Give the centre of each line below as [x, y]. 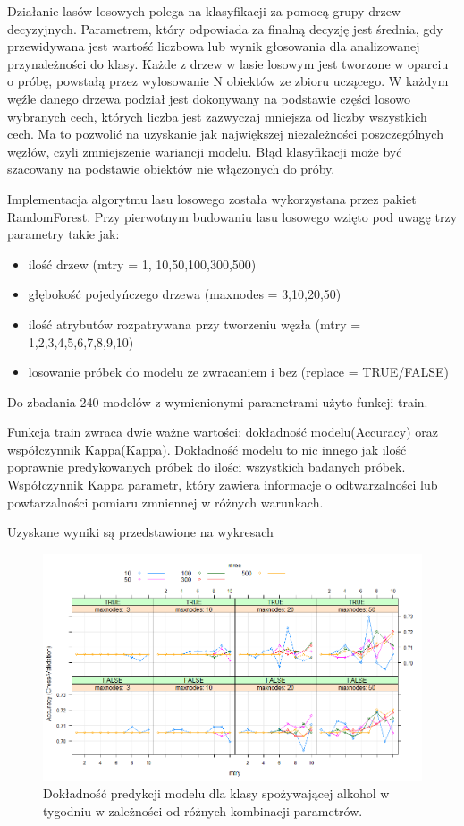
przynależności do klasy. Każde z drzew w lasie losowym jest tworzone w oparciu [228, 63]
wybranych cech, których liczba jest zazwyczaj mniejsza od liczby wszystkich [217, 116]
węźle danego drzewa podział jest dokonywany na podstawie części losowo [209, 98]
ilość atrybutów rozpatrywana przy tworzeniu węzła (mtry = [194, 324]
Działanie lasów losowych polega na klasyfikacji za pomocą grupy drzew [204, 11]
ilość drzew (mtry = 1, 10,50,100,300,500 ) [142, 264]
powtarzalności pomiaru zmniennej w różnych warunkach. [165, 502]
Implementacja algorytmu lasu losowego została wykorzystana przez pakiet [212, 198]
